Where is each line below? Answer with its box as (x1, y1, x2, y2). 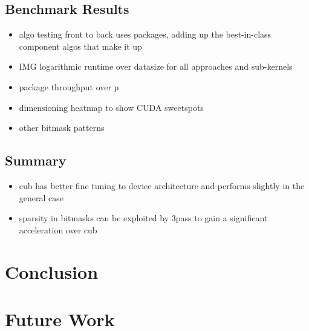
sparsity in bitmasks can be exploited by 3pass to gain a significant (19, 212, 268, 224)
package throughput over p (19, 80, 119, 93)
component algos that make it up (19, 39, 142, 52)
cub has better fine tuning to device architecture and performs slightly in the (19, 179, 305, 192)
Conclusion (5, 259, 99, 284)
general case (19, 191, 64, 204)
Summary (5, 151, 67, 170)
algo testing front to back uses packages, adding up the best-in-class (19, 28, 272, 41)
